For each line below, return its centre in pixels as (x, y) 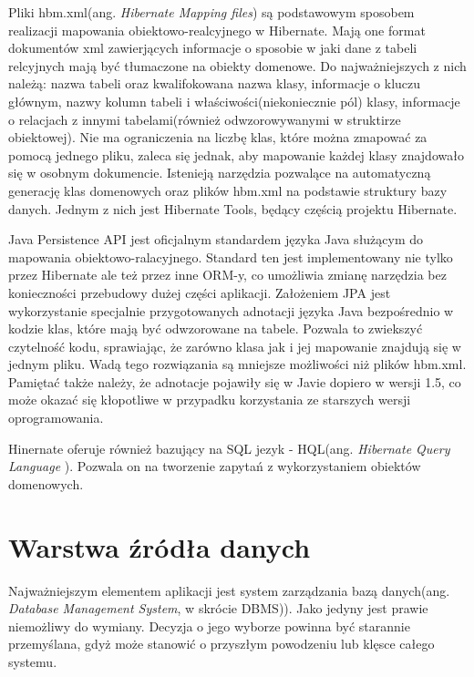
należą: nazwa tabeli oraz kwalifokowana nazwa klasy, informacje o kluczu (215, 83)
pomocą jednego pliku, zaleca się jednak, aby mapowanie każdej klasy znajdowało (236, 154)
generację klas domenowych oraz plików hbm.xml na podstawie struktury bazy (228, 190)
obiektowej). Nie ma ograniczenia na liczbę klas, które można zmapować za (218, 137)
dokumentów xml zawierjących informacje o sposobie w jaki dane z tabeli (213, 48)
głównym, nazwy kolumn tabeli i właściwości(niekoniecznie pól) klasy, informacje (234, 101)
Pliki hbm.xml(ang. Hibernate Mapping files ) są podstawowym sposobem (211, 12)
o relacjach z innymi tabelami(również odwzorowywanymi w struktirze (205, 119)
